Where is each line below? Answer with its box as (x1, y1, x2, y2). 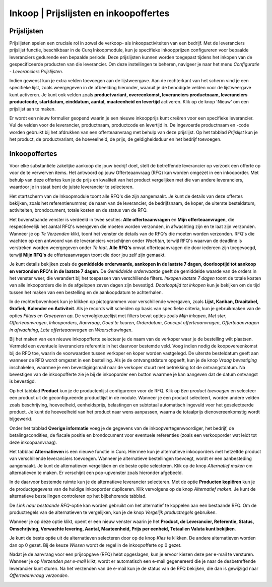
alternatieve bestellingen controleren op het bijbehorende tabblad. (9, 493, 147, 499)
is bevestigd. (9, 378, 36, 384)
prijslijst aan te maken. (9, 106, 56, 112)
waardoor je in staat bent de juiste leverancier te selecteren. (9, 184, 134, 190)
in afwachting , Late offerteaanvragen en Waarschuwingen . (9, 327, 133, 333)
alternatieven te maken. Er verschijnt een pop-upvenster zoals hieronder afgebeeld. (9, 469, 183, 476)
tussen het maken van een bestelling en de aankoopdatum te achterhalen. (9, 289, 163, 295)
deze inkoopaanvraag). (9, 439, 57, 445)
